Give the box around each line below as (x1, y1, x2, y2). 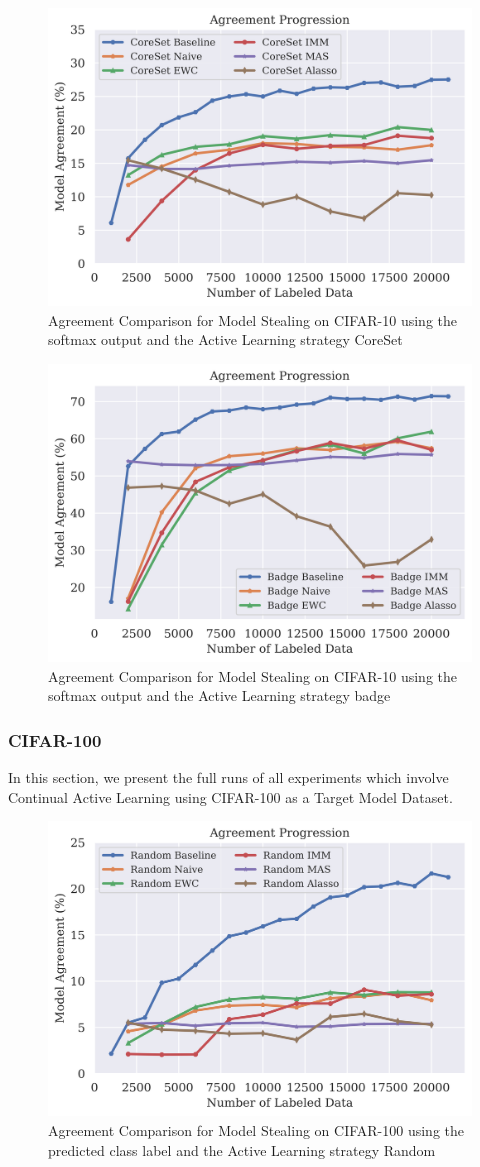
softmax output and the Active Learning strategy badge (48, 685, 391, 706)
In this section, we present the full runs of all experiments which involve (8, 767, 449, 788)
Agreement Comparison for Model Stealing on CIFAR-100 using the (48, 1120, 464, 1141)
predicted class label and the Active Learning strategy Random (48, 1139, 436, 1160)
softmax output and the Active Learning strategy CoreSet (48, 329, 403, 350)
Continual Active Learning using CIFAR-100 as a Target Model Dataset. (8, 786, 453, 807)
